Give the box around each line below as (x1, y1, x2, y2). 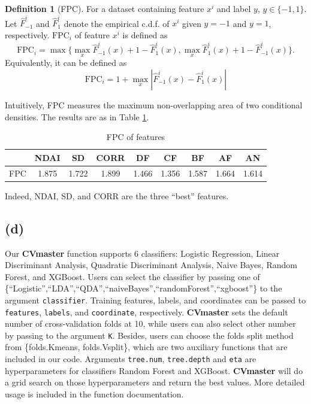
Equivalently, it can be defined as (5, 56, 127, 69)
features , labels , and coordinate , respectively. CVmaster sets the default (5, 305, 288, 318)
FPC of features (106, 130, 165, 143)
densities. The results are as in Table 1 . (5, 110, 149, 123)
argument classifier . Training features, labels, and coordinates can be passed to (5, 293, 306, 306)
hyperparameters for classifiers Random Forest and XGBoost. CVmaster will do (5, 364, 303, 376)
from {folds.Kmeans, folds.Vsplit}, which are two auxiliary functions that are (5, 341, 288, 353)
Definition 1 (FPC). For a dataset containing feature (5, 2, 204, 14)
